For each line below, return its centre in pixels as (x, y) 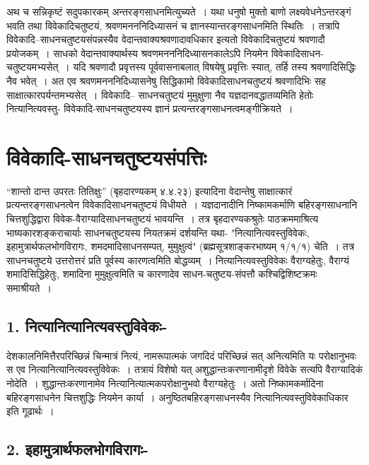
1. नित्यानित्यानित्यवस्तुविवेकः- (87, 326)
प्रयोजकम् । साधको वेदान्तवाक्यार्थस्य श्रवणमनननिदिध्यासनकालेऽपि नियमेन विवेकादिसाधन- (165, 53)
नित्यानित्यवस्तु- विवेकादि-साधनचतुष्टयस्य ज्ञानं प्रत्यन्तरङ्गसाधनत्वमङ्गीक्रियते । (150, 108)
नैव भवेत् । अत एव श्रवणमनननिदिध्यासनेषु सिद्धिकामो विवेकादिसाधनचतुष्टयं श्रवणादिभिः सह (166, 80)
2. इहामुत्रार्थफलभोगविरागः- (78, 449)
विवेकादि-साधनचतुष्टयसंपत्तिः (107, 157)
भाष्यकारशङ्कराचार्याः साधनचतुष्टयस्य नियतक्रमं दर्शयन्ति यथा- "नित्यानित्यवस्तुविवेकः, (158, 232)
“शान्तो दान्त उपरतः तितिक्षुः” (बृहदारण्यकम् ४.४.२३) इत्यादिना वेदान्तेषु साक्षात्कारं (150, 190)
